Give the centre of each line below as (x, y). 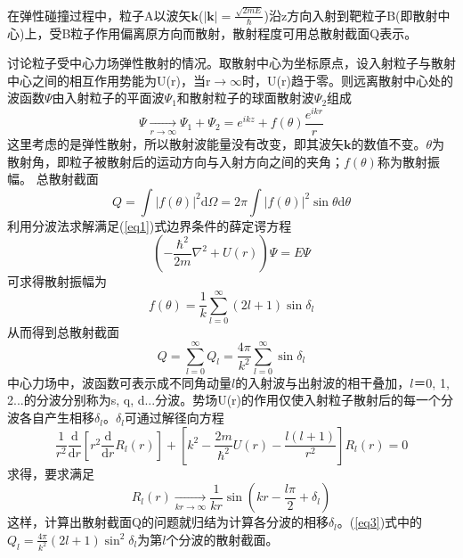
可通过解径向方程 (174, 418)
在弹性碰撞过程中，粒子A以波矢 (99, 15)
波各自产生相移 (51, 418)
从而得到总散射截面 (63, 332)
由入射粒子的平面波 (108, 98)
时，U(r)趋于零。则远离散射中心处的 (348, 80)
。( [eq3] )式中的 (380, 522)
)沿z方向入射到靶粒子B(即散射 (351, 15)
